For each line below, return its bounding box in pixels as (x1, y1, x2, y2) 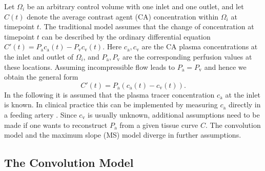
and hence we (204, 61, 247, 72)
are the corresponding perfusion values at (122, 51, 252, 62)
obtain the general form (4, 71, 78, 82)
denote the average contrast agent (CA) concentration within (27, 11, 219, 22)
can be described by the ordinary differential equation (42, 31, 211, 42)
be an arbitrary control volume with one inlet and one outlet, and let (27, 1, 244, 11)
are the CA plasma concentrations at (141, 41, 258, 52)
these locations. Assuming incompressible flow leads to (4, 61, 175, 72)
